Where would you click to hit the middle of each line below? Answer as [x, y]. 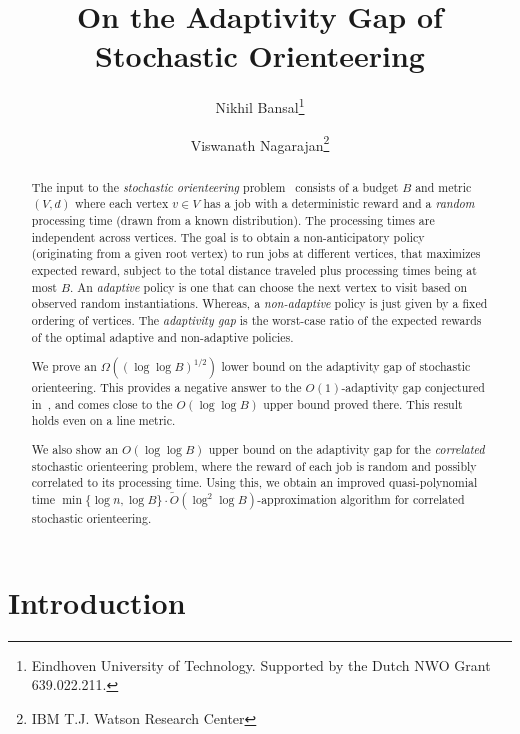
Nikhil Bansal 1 [260, 105]
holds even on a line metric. [103, 420]
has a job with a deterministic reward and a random [339, 203]
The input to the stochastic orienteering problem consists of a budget [215, 186]
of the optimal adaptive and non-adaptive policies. [162, 336]
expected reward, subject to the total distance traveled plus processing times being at [254, 269]
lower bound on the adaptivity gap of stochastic [346, 366]
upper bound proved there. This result [363, 403]
